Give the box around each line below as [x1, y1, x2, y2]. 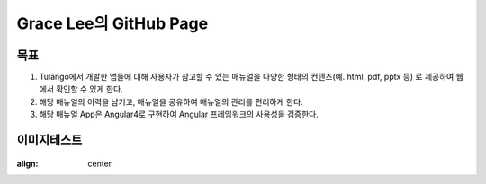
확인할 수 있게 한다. [55, 83, 123, 94]
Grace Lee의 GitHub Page [16, 13, 209, 33]
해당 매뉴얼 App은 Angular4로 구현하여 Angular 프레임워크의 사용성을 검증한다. [39, 109, 319, 120]
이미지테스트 [16, 133, 83, 148]
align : [16, 158, 39, 169]
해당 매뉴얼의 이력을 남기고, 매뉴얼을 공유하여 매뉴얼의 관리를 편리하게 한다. [39, 96, 303, 107]
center [87, 158, 112, 169]
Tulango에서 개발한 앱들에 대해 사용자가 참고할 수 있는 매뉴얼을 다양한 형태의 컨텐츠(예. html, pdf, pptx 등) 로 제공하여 [39, 72, 454, 83]
